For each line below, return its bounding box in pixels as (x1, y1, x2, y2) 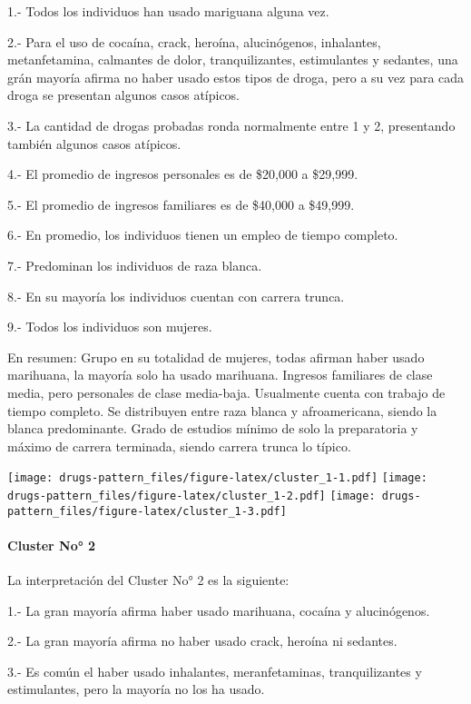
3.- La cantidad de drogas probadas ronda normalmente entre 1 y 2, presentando (7, 115, 456, 134)
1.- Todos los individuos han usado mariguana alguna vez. (7, 2, 329, 20)
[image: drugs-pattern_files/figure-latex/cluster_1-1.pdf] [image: (7, 471, 427, 485)
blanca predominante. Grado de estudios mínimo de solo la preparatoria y (7, 419, 418, 438)
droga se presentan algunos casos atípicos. (7, 85, 240, 104)
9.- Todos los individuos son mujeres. (7, 317, 212, 336)
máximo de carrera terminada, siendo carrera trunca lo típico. (7, 436, 351, 455)
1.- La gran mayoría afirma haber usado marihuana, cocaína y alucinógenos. (7, 600, 430, 620)
